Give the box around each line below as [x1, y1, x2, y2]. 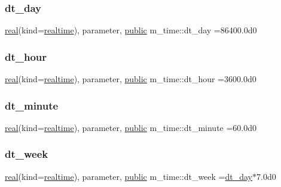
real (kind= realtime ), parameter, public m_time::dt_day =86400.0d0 [5, 24, 257, 36]
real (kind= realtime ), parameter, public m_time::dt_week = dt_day [5, 170, 253, 182]
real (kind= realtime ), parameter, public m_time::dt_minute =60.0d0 [5, 121, 257, 133]
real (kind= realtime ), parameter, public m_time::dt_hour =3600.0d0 [5, 73, 256, 85]
